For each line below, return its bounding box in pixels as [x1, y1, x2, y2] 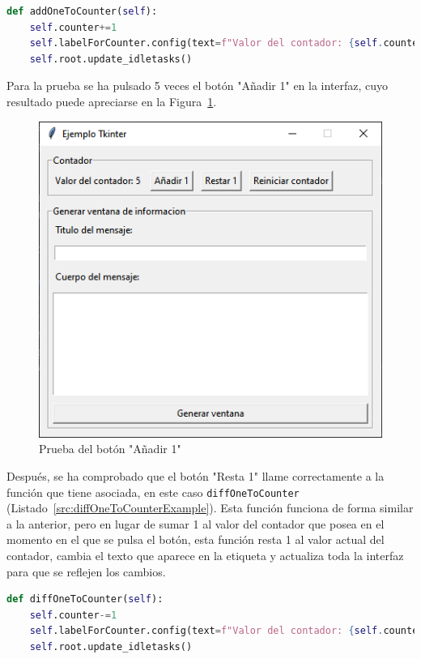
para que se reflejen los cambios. [6, 563, 166, 580]
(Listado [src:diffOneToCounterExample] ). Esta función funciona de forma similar [6, 499, 414, 516]
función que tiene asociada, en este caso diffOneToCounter [6, 483, 300, 500]
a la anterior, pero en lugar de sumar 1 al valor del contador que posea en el [6, 515, 385, 532]
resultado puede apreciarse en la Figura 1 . [6, 92, 217, 109]
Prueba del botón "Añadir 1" [39, 440, 181, 457]
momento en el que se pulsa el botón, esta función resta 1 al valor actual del [6, 531, 385, 548]
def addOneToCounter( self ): [6, 6, 158, 17]
